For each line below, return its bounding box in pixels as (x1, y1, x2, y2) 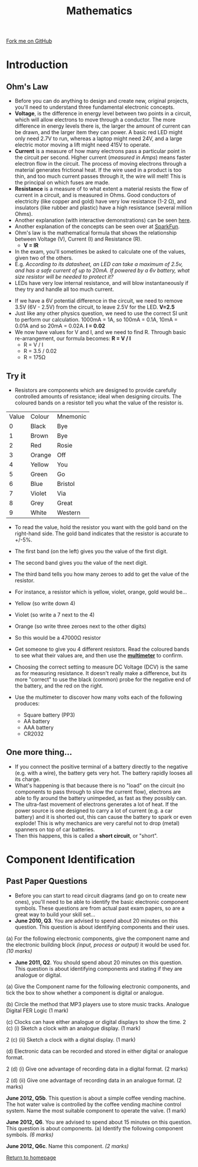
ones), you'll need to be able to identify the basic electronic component (14, 898, 189, 905)
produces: (14, 700, 40, 707)
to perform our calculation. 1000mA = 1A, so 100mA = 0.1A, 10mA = (14, 316, 178, 323)
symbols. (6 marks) (6, 1131, 54, 1138)
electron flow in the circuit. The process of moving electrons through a (14, 160, 187, 167)
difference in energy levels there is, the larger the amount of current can (14, 122, 191, 129)
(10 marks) (6, 947, 33, 954)
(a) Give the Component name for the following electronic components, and (6, 983, 190, 990)
